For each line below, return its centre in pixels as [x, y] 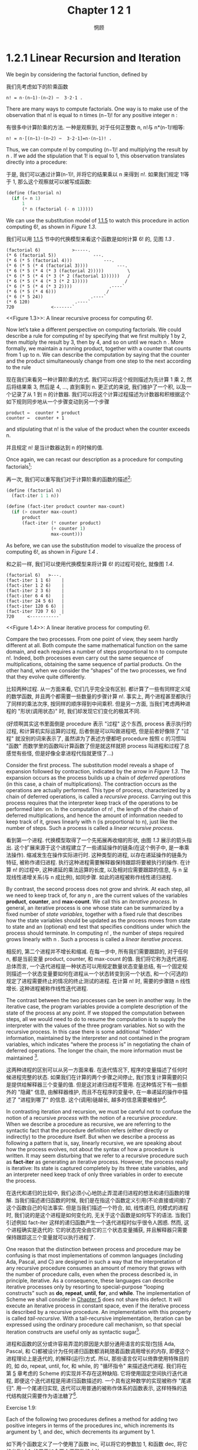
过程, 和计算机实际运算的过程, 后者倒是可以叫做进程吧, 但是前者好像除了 [93, 731]
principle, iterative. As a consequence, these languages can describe [90, 1280]
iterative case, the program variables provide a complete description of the [97, 1006]
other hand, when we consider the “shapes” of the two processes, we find [96, 670]
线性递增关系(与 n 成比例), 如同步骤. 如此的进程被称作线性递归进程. [92, 877]
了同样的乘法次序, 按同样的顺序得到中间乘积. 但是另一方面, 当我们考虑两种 [96, 703]
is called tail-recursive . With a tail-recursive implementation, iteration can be [99, 1318]
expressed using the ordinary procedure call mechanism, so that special [94, 1324]
